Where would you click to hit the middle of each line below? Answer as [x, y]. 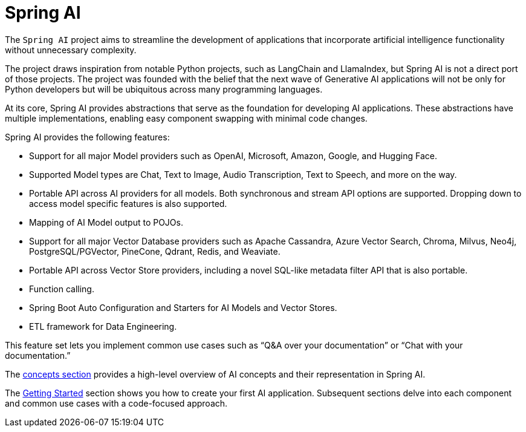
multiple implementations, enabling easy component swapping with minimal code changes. [186, 118]
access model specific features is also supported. [128, 203]
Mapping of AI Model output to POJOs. [106, 222]
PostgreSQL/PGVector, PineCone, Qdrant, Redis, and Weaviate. [155, 251]
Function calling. [62, 289]
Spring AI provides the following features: [87, 137]
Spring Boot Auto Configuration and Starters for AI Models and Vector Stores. [183, 307]
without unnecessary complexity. [71, 50]
